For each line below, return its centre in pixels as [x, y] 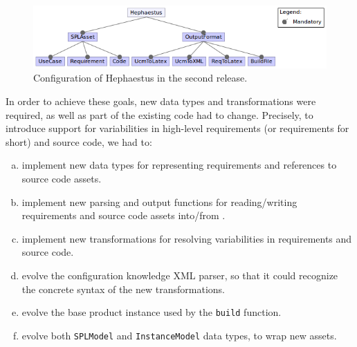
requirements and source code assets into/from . [123, 215]
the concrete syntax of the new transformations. [123, 289]
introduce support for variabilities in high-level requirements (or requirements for [177, 128]
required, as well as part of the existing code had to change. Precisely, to [159, 114]
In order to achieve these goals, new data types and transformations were [161, 101]
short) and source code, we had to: [79, 141]
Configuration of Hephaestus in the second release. [140, 78]
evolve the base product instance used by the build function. [152, 312]
